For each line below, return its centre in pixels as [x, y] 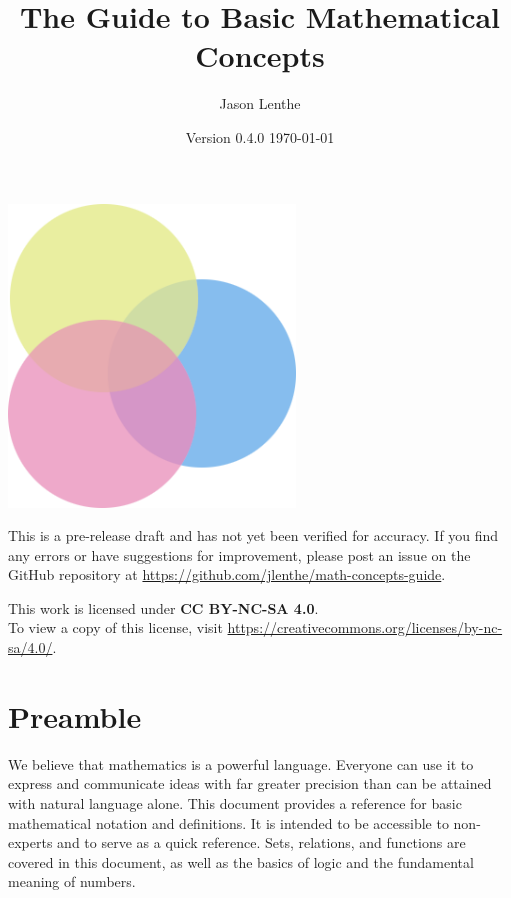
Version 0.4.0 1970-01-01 [260, 136]
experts [30, 842]
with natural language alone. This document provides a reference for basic [235, 802]
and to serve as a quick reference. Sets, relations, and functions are [261, 842]
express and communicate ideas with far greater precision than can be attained [250, 783]
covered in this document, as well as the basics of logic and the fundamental [241, 861]
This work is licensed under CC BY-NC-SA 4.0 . [163, 607]
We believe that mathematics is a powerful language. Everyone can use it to [241, 763]
